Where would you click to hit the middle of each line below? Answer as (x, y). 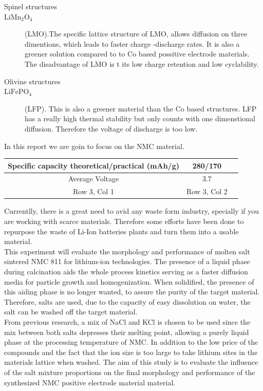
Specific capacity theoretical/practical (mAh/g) (93, 165)
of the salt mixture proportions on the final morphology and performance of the (130, 372)
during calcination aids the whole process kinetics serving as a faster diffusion (126, 271)
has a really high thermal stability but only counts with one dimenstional (140, 118)
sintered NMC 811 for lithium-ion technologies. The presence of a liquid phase (127, 261)
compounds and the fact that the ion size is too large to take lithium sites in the (131, 352)
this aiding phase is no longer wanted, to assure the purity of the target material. (132, 292)
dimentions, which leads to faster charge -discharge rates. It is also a (132, 43)
